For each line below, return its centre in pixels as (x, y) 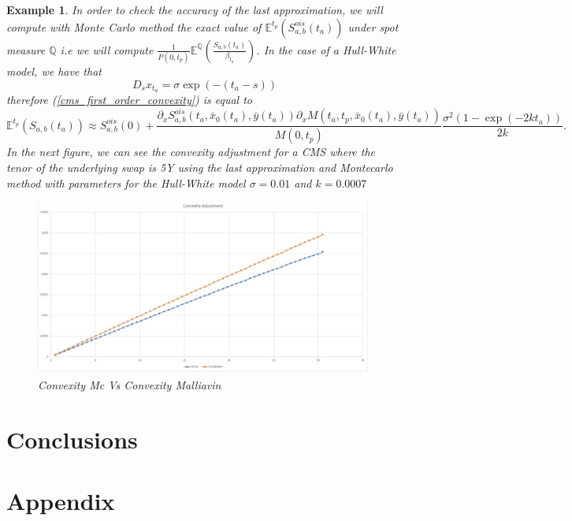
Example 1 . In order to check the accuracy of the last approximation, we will (195, 9)
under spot (373, 26)
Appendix (61, 501)
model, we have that (54, 71)
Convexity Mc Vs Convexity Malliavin (130, 385)
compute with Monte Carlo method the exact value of (134, 26)
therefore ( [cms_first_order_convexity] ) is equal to (130, 100)
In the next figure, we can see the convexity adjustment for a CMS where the (191, 152)
